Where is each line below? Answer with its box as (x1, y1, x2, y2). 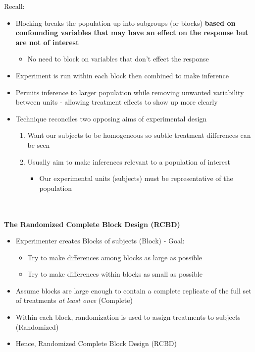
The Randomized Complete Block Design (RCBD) (4, 219, 180, 229)
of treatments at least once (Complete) (15, 295, 133, 305)
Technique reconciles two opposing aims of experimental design (15, 113, 207, 123)
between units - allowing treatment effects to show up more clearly (15, 97, 218, 107)
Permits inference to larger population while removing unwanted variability (15, 87, 244, 97)
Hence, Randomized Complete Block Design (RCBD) (15, 338, 177, 349)
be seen (27, 139, 50, 150)
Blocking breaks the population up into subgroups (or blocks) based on (15, 17, 236, 28)
